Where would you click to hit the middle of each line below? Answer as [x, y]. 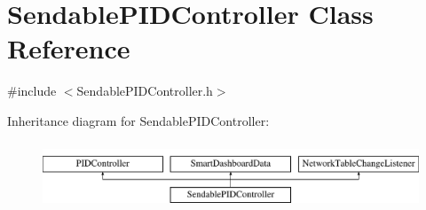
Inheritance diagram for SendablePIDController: [138, 120]
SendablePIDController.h [145, 91]
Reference [69, 48]
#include [32, 91]
